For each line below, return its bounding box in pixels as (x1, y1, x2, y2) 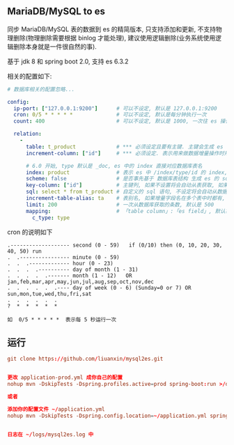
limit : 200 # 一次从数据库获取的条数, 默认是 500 (25, 201, 214, 208)
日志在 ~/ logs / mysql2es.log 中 (7, 431, 94, 438)
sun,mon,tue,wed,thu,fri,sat (7, 290, 92, 297)
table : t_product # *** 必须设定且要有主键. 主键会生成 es (25, 143, 224, 150)
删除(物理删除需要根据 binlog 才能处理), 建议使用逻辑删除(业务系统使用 (13, 33, 216, 42)
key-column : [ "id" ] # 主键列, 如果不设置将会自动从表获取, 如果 (25, 182, 228, 189)
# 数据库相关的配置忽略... (7, 86, 75, 93)
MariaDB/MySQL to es (7, 6, 106, 17)
